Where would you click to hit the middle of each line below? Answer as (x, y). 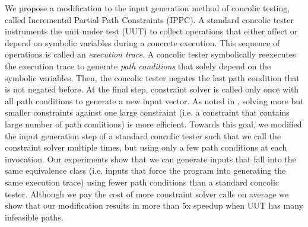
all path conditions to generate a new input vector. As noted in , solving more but (154, 100)
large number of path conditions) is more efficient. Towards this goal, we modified (153, 124)
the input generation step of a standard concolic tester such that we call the (143, 135)
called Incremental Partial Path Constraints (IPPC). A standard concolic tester (150, 19)
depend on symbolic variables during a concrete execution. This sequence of (142, 42)
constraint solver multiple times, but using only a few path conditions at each (146, 147)
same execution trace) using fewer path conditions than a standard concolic (142, 182)
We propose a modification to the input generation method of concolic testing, (147, 8)
